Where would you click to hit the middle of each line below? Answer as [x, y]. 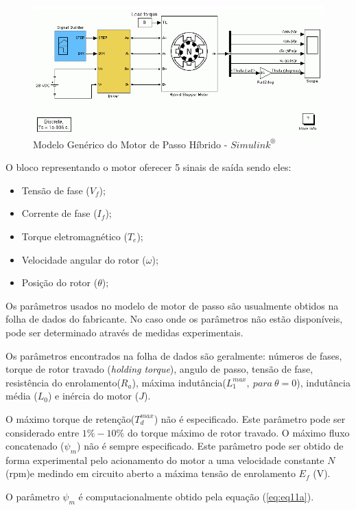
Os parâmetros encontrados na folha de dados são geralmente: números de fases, [174, 355]
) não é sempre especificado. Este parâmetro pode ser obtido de [210, 446]
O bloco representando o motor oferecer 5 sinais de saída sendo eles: [149, 167]
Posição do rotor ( [60, 282]
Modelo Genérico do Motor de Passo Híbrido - [130, 144]
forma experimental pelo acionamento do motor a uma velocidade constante [165, 460]
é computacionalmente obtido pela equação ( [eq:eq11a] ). [196, 497]
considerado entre [43, 432]
